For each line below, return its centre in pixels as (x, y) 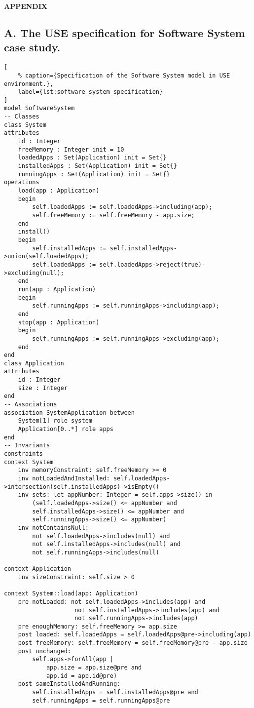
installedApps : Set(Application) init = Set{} (97, 166)
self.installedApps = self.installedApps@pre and (115, 692)
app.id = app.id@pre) (82, 676)
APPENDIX (26, 6)
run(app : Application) (57, 289)
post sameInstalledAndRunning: (69, 684)
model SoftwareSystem (39, 108)
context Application (38, 569)
